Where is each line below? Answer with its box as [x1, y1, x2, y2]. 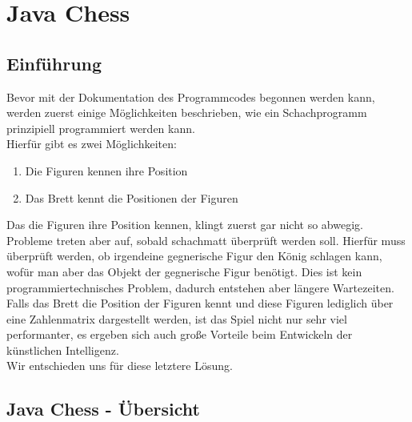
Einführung [6, 50, 102, 75]
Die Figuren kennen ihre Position [25, 162, 188, 179]
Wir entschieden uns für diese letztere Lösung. [6, 357, 233, 374]
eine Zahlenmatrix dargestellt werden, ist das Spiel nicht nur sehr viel [6, 310, 347, 327]
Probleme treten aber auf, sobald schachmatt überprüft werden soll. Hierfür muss [6, 231, 406, 248]
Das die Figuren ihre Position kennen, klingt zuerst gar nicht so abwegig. [6, 216, 363, 233]
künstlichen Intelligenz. [6, 341, 119, 358]
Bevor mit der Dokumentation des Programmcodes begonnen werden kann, [6, 88, 375, 105]
